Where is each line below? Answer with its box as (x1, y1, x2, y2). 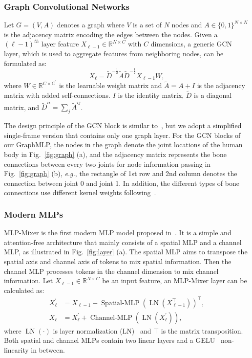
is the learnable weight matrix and (59, 80, 162, 90)
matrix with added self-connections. (4, 90, 110, 100)
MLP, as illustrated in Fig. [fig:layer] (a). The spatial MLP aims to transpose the (4, 246, 248, 257)
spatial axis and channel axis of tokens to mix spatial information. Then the (4, 256, 231, 266)
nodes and (171, 20, 202, 30)
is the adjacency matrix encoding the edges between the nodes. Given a (4, 29, 218, 39)
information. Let (4, 275, 53, 286)
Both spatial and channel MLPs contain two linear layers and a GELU (4, 335, 215, 345)
